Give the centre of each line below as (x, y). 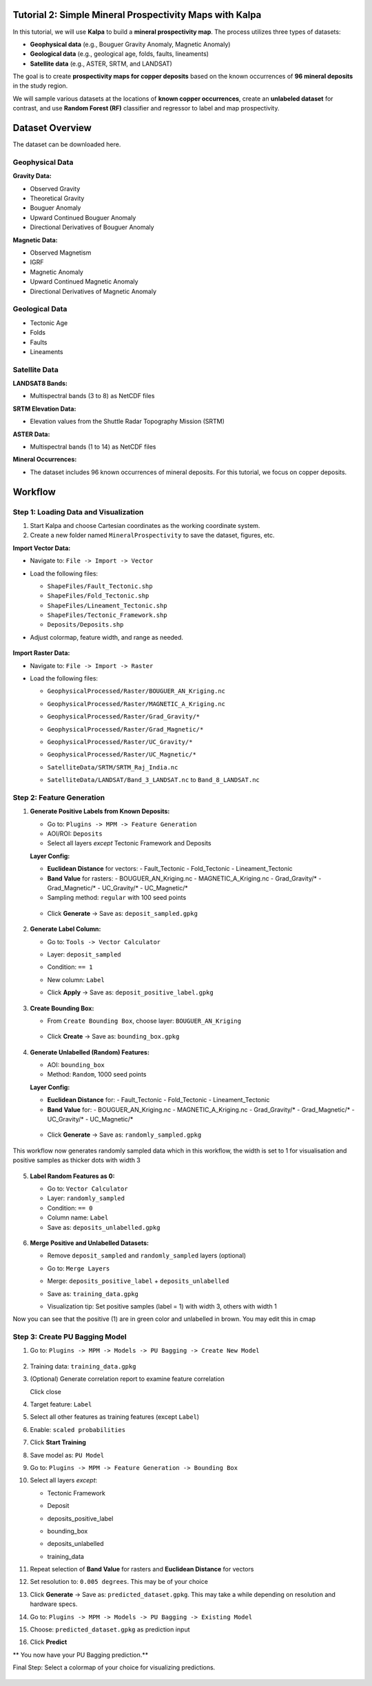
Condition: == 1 (70, 967)
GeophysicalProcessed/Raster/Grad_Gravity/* (124, 717)
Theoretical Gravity (57, 198)
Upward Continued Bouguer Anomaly (83, 217)
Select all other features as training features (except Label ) (115, 1417)
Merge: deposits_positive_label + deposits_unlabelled (138, 1281)
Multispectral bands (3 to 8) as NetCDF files (92, 396)
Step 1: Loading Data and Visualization (78, 512)
